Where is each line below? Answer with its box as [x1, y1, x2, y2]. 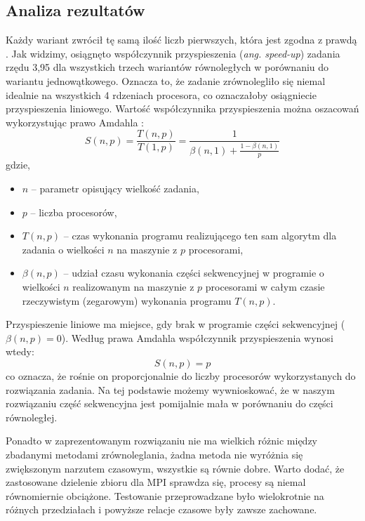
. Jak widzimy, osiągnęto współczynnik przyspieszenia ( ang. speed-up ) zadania [6, 46, 340, 60]
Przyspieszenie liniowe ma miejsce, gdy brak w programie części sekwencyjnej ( [6, 317, 345, 331]
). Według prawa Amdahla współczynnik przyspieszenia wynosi [61, 330, 333, 345]
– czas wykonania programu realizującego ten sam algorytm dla [63, 228, 337, 243]
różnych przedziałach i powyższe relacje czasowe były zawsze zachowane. [6, 502, 317, 517]
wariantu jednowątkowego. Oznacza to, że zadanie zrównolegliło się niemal [6, 73, 326, 88]
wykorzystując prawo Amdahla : [6, 114, 144, 129]
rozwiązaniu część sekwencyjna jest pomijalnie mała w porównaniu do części [6, 396, 333, 411]
